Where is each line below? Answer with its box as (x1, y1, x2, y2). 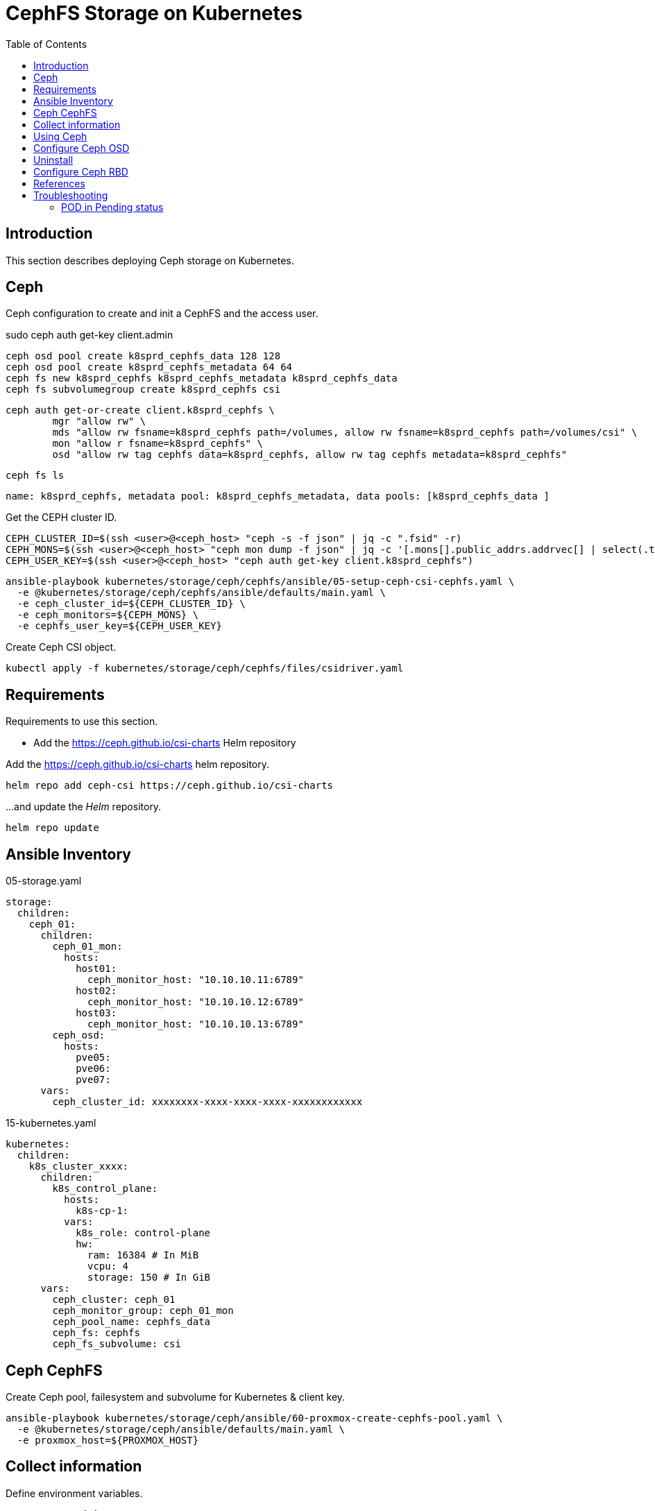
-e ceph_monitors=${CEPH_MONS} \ (17, 609, 199, 621)
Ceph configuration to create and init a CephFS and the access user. (6, 307, 318, 320)
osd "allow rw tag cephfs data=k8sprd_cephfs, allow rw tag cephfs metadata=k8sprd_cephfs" (52, 449, 568, 461)
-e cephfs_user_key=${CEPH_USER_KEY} (17, 620, 222, 632)
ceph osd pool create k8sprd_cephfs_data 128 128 (6, 350, 281, 362)
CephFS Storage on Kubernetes (6, 1, 303, 25)
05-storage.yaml (6, 875, 82, 887)
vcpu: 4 (87, 1261, 129, 1272)
